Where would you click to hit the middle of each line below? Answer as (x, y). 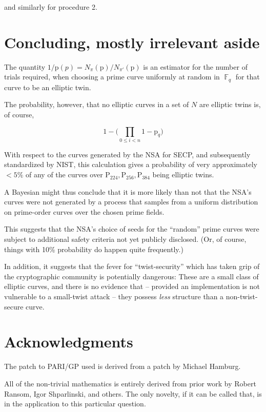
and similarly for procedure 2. (51, 7)
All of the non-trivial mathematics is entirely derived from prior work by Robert (130, 383)
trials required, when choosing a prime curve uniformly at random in (112, 77)
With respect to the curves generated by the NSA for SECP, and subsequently (127, 154)
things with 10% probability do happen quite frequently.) (94, 249)
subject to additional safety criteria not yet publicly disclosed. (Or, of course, (125, 239)
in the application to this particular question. (75, 404)
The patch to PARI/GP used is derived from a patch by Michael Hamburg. (122, 366)
